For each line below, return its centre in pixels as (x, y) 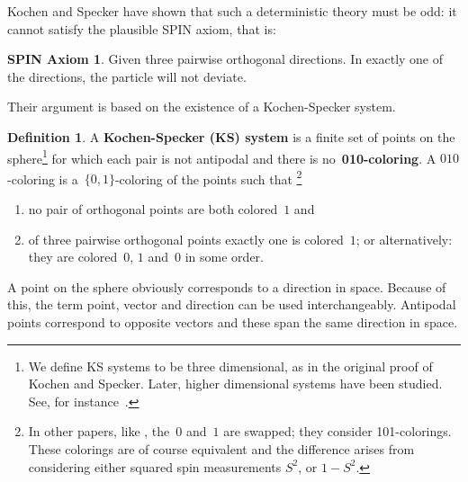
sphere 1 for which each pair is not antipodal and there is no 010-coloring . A (222, 156)
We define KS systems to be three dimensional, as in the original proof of (230, 366)
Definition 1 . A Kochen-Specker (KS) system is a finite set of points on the (231, 136)
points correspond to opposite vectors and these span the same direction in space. (233, 322)
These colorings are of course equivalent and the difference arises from (221, 449)
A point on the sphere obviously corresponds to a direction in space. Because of (227, 286)
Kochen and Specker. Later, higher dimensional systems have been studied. (235, 384)
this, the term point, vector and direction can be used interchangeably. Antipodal (232, 304)
